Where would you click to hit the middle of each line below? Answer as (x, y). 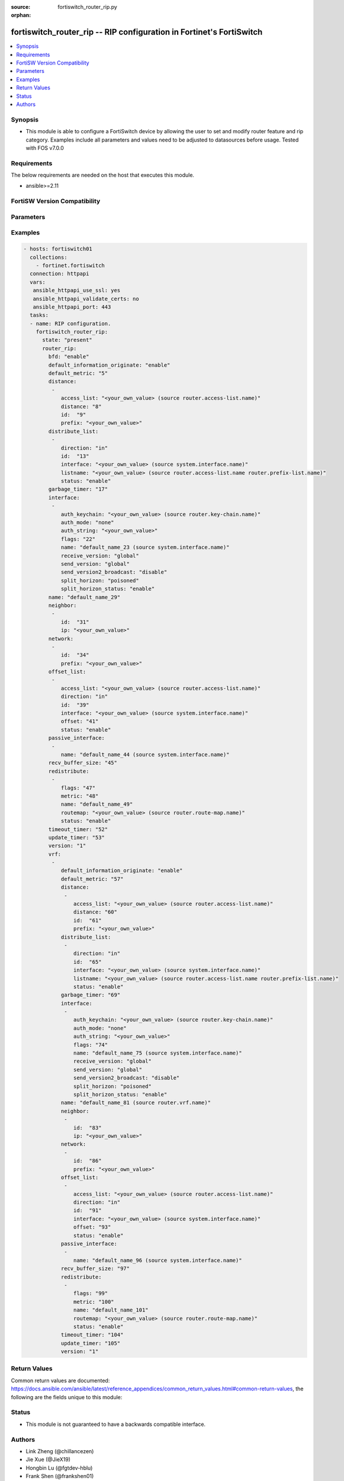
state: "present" (67, 340)
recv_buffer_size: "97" (95, 1269)
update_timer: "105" (91, 1343)
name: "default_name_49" (97, 804)
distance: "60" (95, 912)
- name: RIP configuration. (70, 323)
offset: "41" (80, 722)
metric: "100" (94, 1302)
